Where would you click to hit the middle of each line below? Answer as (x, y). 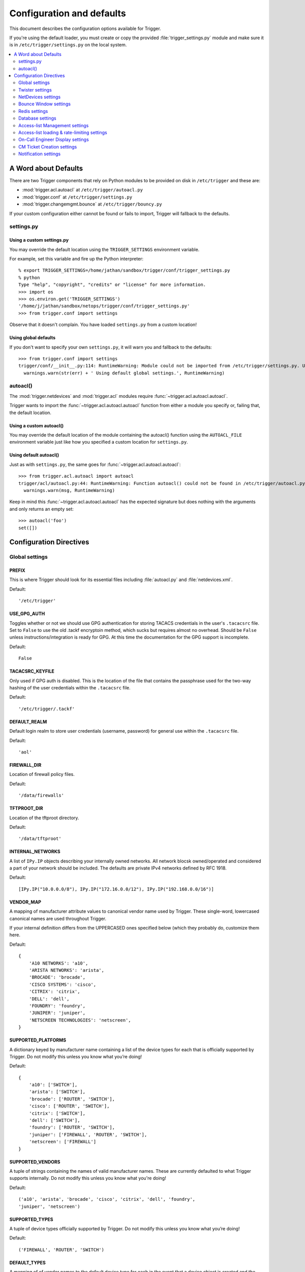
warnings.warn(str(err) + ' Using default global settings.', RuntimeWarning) (124, 373)
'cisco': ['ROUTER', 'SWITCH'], (69, 1106)
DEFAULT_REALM (28, 721)
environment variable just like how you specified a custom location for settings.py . (99, 442)
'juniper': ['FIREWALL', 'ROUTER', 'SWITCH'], (88, 1134)
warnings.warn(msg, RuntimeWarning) (69, 490)
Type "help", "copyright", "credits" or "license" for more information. (112, 285)
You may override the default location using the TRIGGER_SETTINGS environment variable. (104, 249)
